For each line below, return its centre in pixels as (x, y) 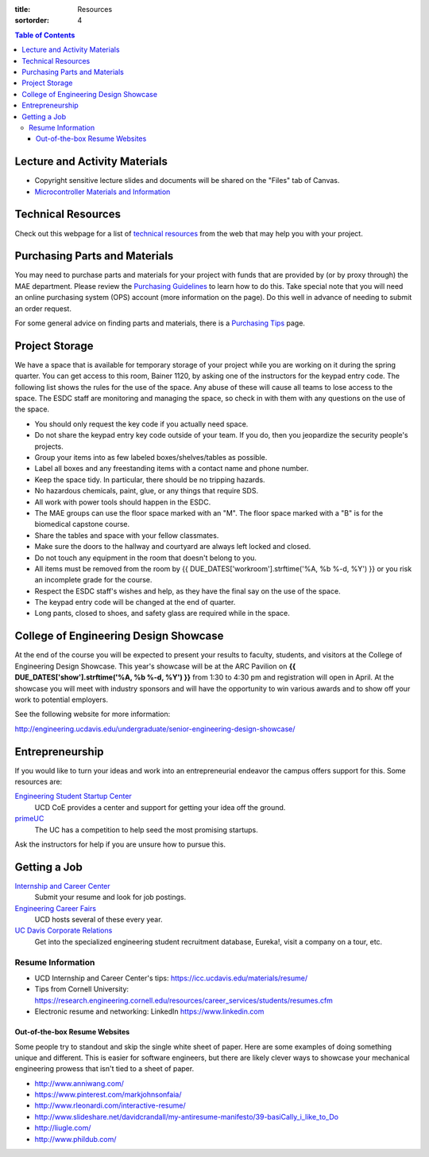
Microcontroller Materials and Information (102, 192)
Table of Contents (45, 35)
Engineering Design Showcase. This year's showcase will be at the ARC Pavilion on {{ (155, 666)
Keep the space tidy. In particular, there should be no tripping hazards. (150, 479)
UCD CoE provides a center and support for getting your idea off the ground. (160, 807)
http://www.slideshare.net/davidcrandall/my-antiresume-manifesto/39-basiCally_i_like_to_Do (187, 1116)
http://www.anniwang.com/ (79, 1083)
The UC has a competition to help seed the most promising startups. (146, 830)
